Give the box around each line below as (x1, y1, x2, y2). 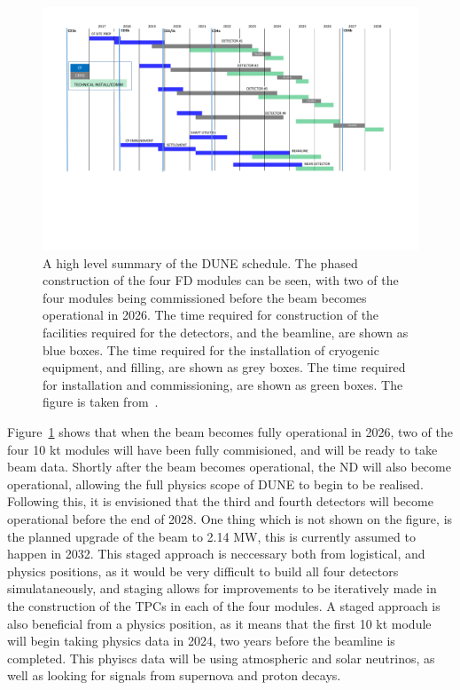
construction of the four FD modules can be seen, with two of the (43, 271, 399, 289)
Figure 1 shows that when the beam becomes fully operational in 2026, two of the (7, 423, 453, 441)
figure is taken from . (43, 393, 159, 411)
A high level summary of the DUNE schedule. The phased (43, 253, 358, 272)
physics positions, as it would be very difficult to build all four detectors (7, 561, 399, 580)
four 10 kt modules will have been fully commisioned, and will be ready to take (7, 440, 438, 458)
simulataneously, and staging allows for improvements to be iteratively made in (7, 579, 437, 598)
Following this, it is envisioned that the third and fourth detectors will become (7, 492, 433, 511)
